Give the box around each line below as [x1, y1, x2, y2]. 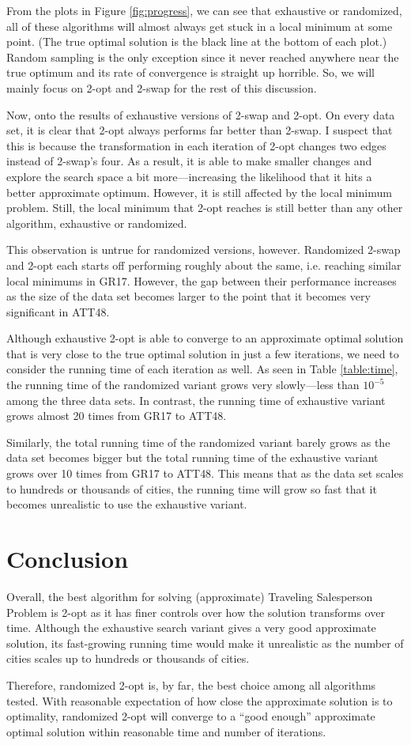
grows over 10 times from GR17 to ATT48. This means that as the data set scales [6, 465, 404, 482]
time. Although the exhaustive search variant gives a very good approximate [6, 619, 376, 636]
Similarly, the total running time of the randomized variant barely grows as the [6, 433, 390, 450]
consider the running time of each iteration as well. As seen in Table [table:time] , [6, 361, 398, 377]
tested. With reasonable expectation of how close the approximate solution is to [6, 692, 393, 709]
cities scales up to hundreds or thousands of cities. [6, 650, 250, 667]
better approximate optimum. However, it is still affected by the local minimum [6, 183, 392, 200]
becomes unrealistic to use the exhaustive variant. [6, 496, 247, 512]
